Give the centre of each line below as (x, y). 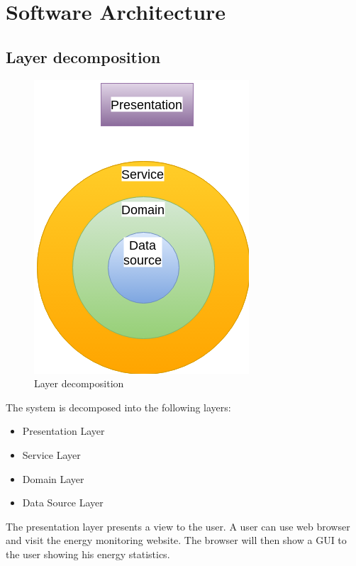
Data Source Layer (63, 503)
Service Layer (51, 454)
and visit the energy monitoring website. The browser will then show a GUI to (176, 540)
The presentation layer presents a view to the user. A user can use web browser (178, 526)
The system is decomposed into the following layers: (118, 407)
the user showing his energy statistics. (88, 554)
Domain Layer (53, 478)
